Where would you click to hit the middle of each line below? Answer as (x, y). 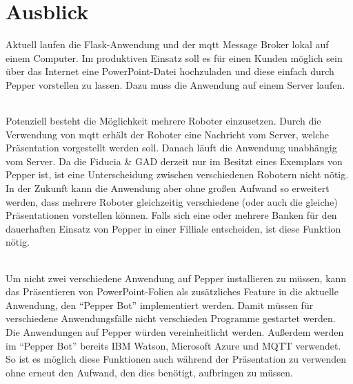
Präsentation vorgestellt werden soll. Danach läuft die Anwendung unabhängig (171, 148)
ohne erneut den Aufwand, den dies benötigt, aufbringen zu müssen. (149, 372)
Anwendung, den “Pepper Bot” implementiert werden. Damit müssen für (160, 305)
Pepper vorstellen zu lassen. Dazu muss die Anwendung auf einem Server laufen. (175, 84)
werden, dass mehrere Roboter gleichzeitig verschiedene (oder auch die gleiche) (172, 201)
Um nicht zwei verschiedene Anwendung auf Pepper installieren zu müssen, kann (176, 278)
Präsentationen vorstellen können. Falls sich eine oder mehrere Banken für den (171, 215)
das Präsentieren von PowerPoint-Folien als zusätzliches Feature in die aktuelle (172, 291)
